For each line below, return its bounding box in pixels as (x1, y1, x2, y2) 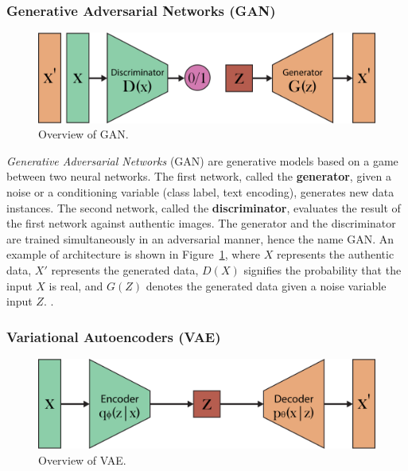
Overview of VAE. (38, 452, 126, 469)
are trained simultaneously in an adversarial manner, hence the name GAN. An (6, 230, 394, 247)
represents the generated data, (51, 262, 199, 278)
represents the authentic (276, 246, 394, 263)
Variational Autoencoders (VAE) (6, 326, 221, 346)
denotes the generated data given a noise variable (146, 277, 387, 294)
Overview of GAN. (38, 126, 129, 142)
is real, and (49, 277, 103, 294)
